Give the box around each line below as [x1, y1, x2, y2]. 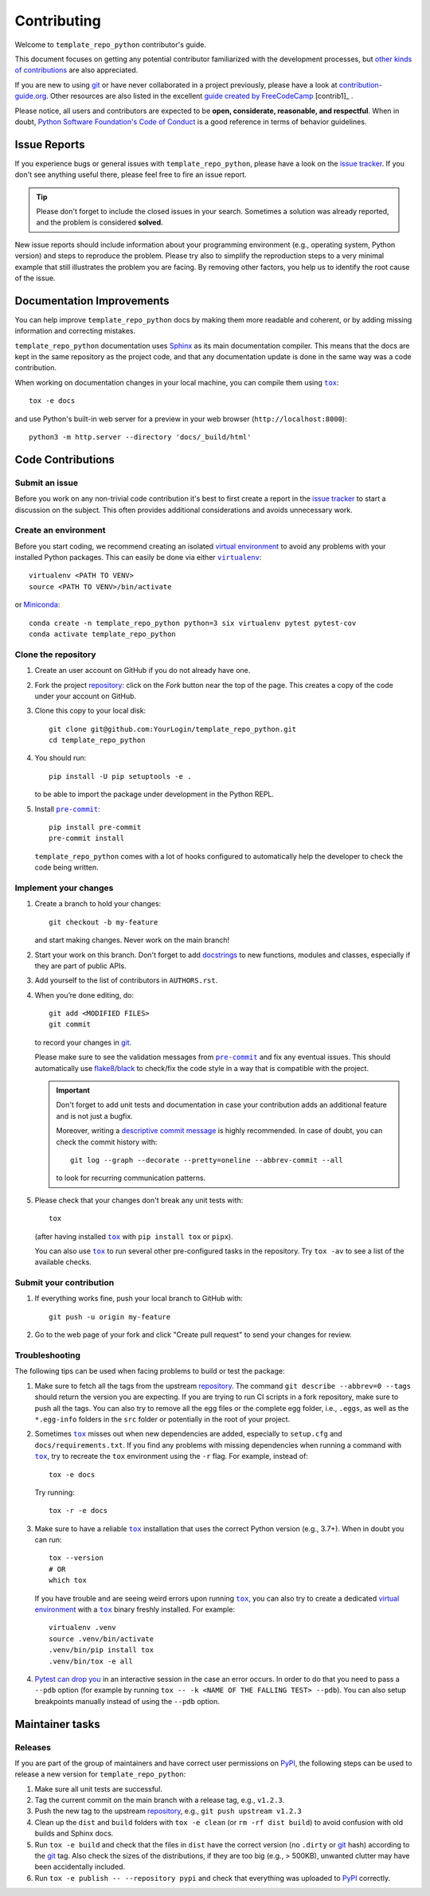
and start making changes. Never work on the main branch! [34, 936, 230, 945]
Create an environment [14, 525, 106, 536]
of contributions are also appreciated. [14, 65, 139, 75]
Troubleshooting [14, 1350, 81, 1361]
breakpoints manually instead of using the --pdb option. [34, 1696, 221, 1706]
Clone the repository [14, 649, 96, 660]
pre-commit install [49, 834, 125, 843]
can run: [34, 1535, 63, 1545]
